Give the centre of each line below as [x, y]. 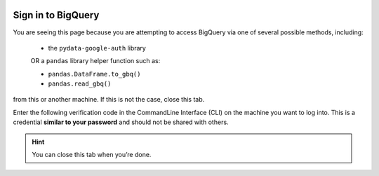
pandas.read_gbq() [80, 84]
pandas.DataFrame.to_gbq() [94, 74]
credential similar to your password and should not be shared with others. [121, 122]
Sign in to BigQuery [56, 15]
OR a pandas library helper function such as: [95, 61]
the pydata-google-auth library [97, 48]
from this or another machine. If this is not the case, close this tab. [109, 100]
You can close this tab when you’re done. [92, 155]
